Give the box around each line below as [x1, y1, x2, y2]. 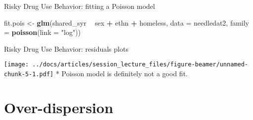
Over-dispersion [4, 97, 114, 117]
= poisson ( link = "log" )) [4, 27, 81, 37]
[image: [4, 61, 29, 68]
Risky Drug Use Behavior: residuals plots [4, 43, 128, 54]
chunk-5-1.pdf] [4, 71, 54, 78]
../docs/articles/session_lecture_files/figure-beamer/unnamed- [32, 61, 248, 68]
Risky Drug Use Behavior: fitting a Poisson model [4, 1, 155, 11]
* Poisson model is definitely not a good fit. [55, 68, 188, 79]
